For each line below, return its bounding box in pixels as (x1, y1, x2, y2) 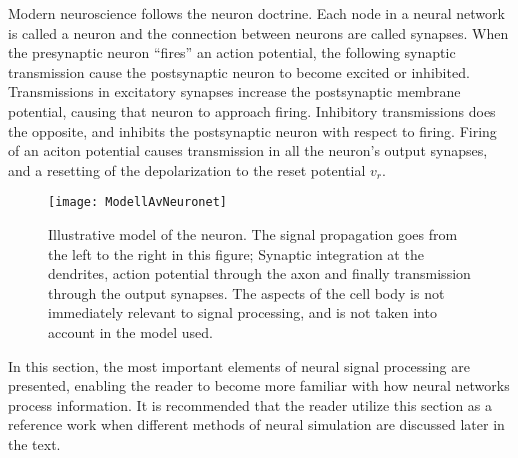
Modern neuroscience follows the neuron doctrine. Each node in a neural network (8, 3, 505, 23)
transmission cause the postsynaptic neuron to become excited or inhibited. (8, 61, 470, 82)
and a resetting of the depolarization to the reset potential (8, 159, 366, 180)
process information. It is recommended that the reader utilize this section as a (8, 394, 493, 415)
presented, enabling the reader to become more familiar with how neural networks (8, 375, 510, 396)
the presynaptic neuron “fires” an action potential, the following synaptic (8, 42, 456, 63)
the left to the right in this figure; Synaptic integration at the (48, 243, 424, 264)
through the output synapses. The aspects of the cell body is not (48, 282, 445, 303)
